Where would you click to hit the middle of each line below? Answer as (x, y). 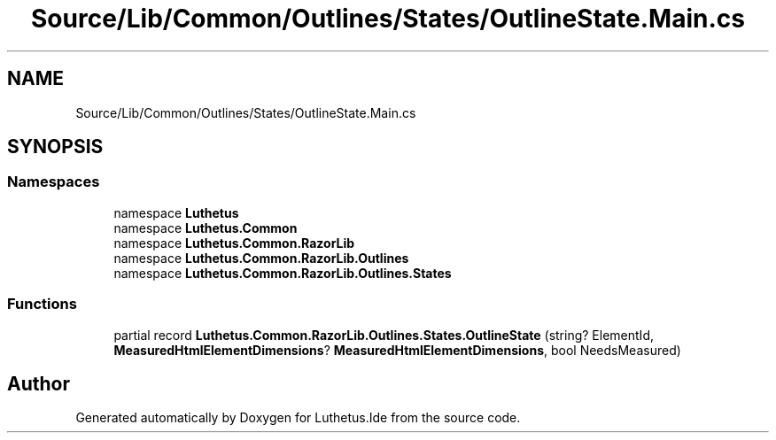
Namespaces (54, 182)
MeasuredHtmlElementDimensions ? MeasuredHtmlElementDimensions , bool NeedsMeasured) (397, 350)
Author (39, 383)
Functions (42, 304)
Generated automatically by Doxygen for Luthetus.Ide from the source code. (298, 418)
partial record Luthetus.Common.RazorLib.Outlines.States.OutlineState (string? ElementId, (384, 335)
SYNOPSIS (55, 147)
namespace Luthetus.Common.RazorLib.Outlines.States (283, 273)
